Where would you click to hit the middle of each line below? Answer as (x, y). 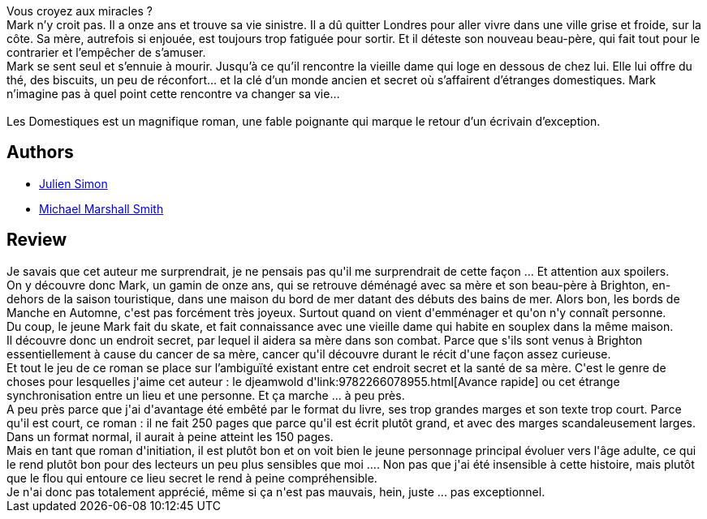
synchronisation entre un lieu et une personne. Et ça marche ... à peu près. (206, 395)
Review (37, 240)
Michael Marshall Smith (101, 208)
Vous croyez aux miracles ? (80, 11)
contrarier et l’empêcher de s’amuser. (106, 52)
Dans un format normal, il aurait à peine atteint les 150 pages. (170, 436)
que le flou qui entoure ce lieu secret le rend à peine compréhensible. (192, 478)
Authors (40, 152)
